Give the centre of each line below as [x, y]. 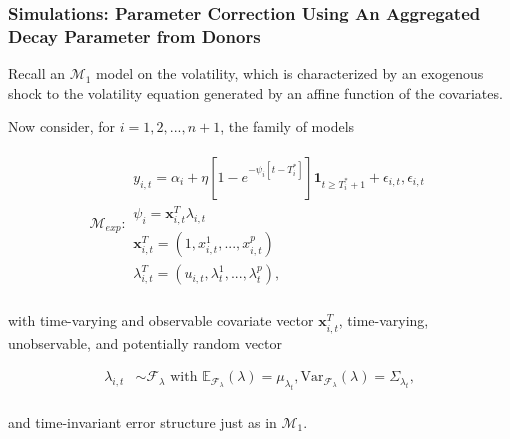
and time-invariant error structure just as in [142, 421]
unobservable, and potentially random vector [145, 342]
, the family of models [287, 126]
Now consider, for [62, 126]
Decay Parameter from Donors [134, 35]
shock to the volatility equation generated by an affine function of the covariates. [255, 92]
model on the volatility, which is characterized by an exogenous [290, 73]
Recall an [36, 73]
